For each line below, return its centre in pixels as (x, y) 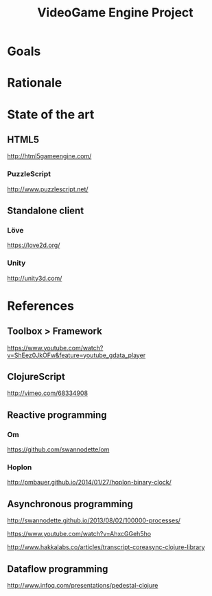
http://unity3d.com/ (35, 278)
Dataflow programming (58, 569)
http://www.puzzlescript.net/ (48, 189)
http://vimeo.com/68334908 (47, 393)
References (40, 306)
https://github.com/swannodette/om (58, 449)
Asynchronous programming (70, 504)
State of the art (51, 114)
